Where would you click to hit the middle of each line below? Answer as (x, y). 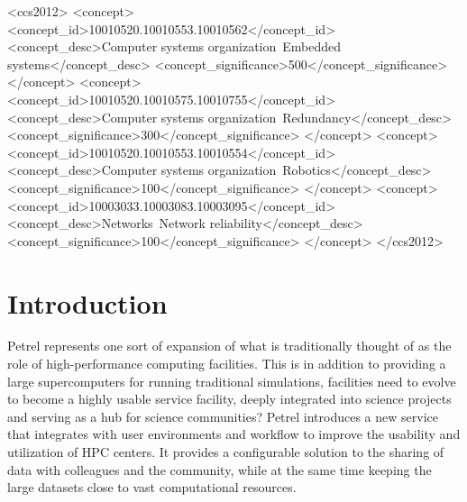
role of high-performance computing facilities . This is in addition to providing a (227, 364)
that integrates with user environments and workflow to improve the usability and (234, 434)
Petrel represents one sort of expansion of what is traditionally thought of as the (229, 346)
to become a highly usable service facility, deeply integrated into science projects (229, 399)
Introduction (87, 302)
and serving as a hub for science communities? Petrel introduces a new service (223, 416)
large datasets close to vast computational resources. (152, 487)
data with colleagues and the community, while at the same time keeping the (220, 469)
